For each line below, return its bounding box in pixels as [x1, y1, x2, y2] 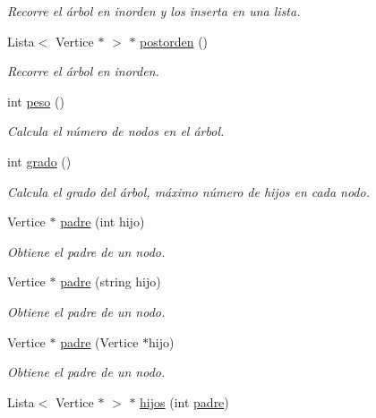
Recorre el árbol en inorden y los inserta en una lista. [7, 2, 301, 20]
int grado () [7, 151, 72, 170]
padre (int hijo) [60, 212, 145, 231]
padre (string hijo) [60, 272, 161, 291]
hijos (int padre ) [140, 392, 229, 411]
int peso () [7, 91, 64, 110]
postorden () [140, 31, 209, 50]
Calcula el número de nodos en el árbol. [7, 122, 225, 141]
